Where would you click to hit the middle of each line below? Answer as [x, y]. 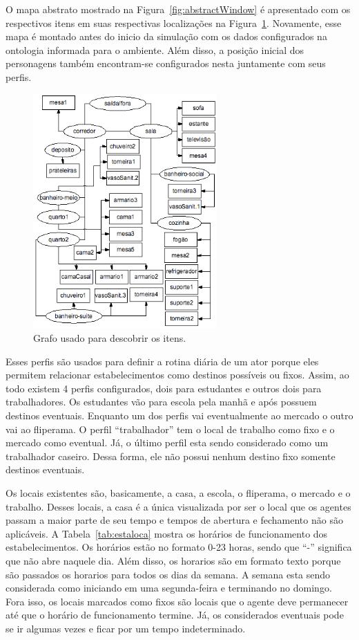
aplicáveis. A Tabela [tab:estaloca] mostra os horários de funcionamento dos [167, 533]
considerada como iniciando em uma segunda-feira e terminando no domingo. [169, 588]
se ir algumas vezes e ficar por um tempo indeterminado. [126, 628]
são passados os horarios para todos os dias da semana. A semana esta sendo [168, 574]
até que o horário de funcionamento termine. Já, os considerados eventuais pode [175, 615]
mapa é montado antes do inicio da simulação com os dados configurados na [166, 36]
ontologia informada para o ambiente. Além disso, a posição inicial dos [155, 49]
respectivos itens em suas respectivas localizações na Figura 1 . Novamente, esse [174, 22]
